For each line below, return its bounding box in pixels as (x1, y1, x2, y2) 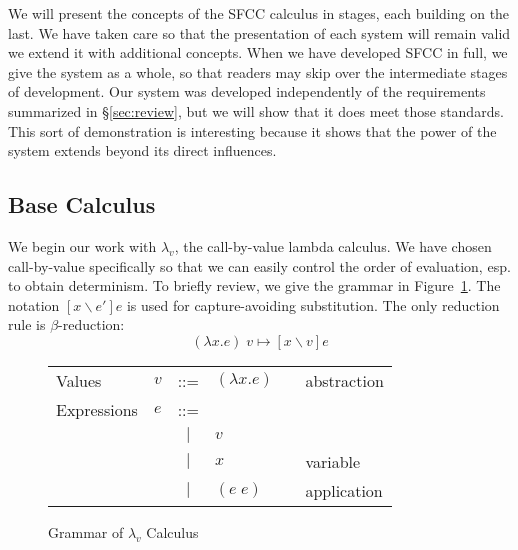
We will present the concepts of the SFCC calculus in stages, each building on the (8, 3, 510, 23)
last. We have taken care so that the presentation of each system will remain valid (8, 22, 511, 43)
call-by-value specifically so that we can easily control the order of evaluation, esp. (8, 255, 511, 276)
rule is (8, 314, 46, 335)
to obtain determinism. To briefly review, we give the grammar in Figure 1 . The (8, 275, 501, 296)
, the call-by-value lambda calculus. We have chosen (174, 235, 492, 256)
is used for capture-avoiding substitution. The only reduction (126, 294, 500, 315)
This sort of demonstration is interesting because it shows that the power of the (8, 120, 497, 141)
